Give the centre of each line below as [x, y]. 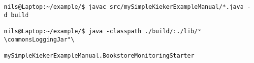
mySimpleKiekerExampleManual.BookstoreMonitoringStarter [99, 55]
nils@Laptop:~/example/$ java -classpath [73, 31]
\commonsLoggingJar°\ [39, 39]
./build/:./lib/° [173, 31]
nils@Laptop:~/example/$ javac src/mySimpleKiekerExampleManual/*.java [124, 7]
